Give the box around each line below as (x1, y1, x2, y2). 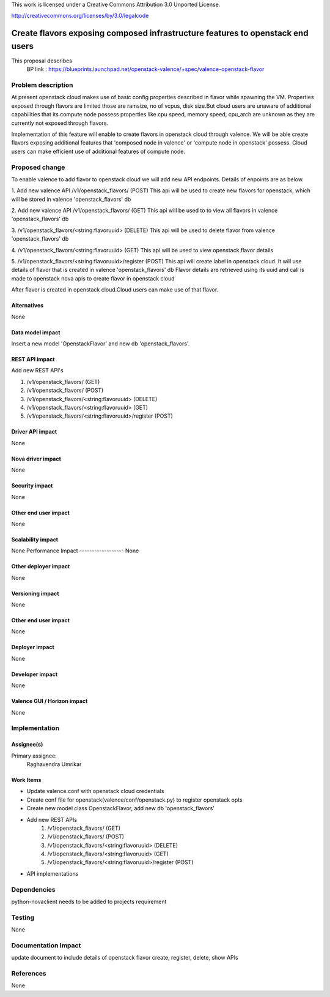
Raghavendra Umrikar (26, 760, 82, 768)
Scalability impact (11, 536, 59, 543)
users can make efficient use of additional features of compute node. (11, 148, 186, 155)
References (11, 969, 46, 978)
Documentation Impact (11, 941, 81, 949)
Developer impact (11, 671, 58, 678)
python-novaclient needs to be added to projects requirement (11, 898, 167, 906)
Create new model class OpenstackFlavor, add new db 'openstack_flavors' (26, 805, 215, 812)
